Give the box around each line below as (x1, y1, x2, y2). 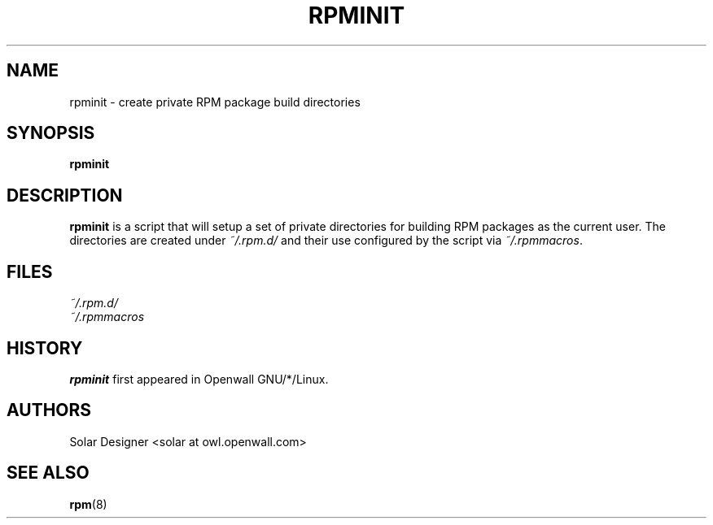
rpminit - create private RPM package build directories (69, 94, 361, 109)
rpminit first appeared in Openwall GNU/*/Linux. (69, 371, 329, 386)
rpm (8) (69, 497, 107, 511)
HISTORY (7, 337, 83, 358)
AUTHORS (7, 400, 92, 421)
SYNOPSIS (7, 123, 95, 144)
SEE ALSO (7, 462, 90, 484)
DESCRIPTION (7, 184, 123, 206)
